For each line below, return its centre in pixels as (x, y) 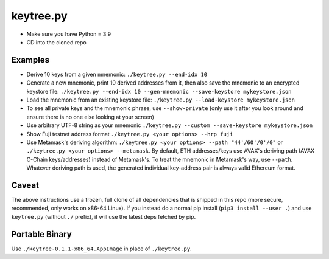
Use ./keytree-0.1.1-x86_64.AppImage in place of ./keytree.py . (101, 249)
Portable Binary (42, 234)
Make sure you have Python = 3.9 (69, 34)
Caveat (25, 185)
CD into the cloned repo (56, 42)
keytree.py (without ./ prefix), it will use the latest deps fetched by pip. (104, 216)
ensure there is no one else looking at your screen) (90, 117)
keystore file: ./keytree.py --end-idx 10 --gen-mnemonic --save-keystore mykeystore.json (159, 91)
